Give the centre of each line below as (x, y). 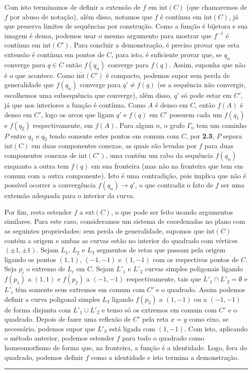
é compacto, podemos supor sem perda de (168, 75)
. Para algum (134, 125)
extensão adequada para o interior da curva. (70, 195)
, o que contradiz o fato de (174, 185)
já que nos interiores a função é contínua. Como (75, 104)
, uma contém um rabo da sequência (159, 155)
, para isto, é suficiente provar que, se (167, 54)
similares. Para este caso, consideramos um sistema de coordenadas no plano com (125, 221)
